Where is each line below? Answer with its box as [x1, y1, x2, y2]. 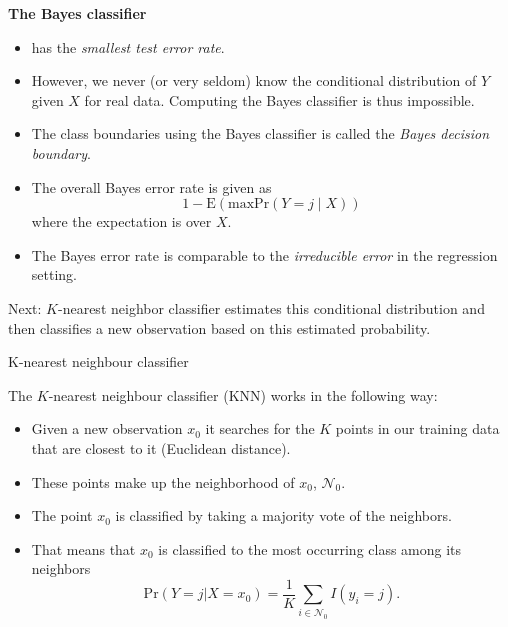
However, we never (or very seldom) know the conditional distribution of [31, 70, 477, 91]
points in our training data [335, 418, 500, 439]
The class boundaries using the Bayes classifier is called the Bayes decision [31, 123, 490, 144]
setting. [31, 264, 77, 285]
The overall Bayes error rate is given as [31, 176, 272, 197]
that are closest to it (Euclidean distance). [31, 437, 291, 458]
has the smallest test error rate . [31, 36, 225, 57]
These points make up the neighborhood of [31, 471, 295, 492]
